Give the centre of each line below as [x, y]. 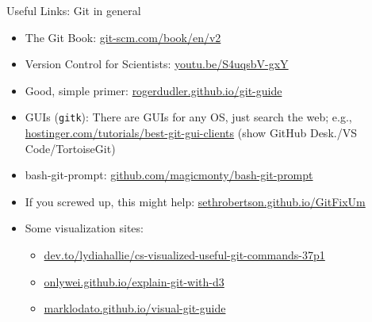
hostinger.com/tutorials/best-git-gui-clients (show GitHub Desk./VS [191, 133]
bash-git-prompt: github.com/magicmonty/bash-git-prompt [169, 175]
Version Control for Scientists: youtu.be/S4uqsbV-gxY [157, 64]
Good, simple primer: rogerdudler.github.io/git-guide [153, 90]
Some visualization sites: [84, 228]
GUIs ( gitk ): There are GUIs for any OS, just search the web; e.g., [188, 117]
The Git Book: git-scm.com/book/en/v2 [123, 37]
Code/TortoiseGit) [70, 148]
